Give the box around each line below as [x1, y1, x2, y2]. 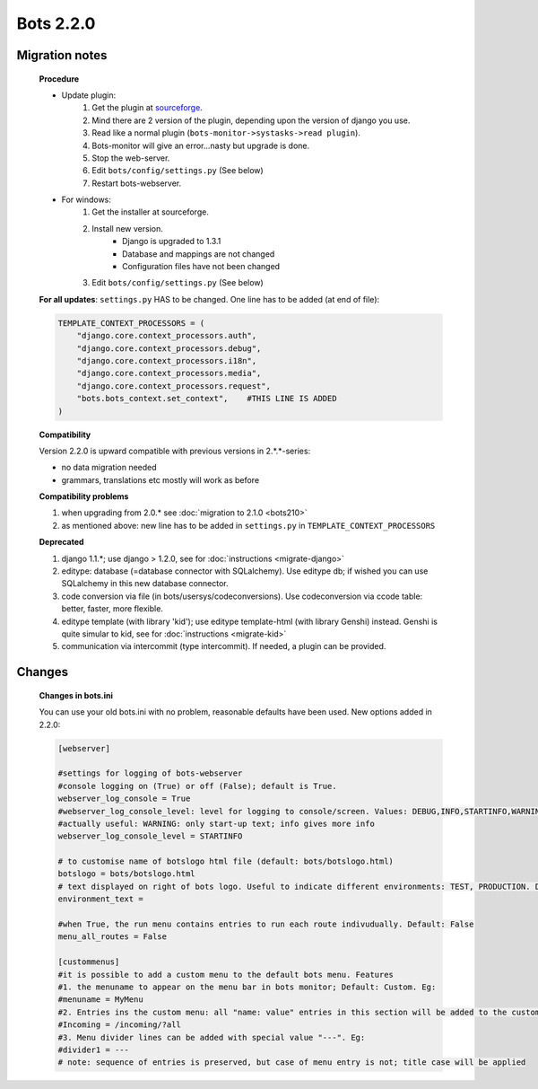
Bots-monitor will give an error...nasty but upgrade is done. [91, 140, 310, 151]
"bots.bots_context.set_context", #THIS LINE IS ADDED [76, 393, 337, 404]
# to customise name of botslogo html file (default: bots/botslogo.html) [57, 856, 395, 866]
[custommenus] [57, 957, 120, 967]
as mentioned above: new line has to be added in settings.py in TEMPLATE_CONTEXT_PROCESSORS [61, 520, 436, 531]
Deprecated [39, 537, 84, 548]
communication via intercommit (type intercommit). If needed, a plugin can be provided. [61, 641, 386, 652]
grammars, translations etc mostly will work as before [61, 474, 260, 485]
